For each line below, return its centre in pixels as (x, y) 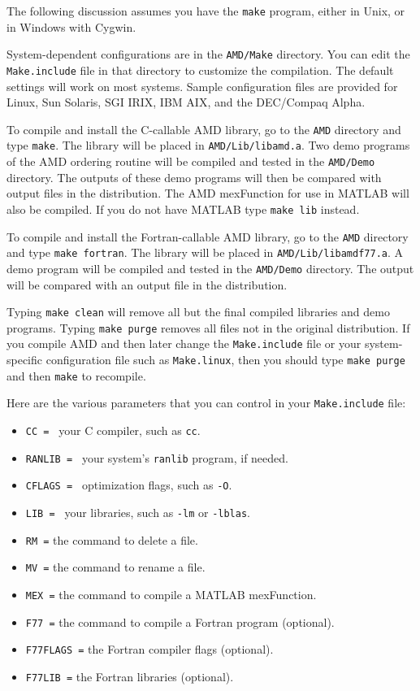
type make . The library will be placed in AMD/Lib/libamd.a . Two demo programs (208, 145)
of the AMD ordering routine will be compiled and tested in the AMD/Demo (191, 161)
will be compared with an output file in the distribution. (147, 284)
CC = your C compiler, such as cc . (113, 430)
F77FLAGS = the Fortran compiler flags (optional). (149, 649)
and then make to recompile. (76, 375)
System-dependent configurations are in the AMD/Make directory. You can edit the (208, 54)
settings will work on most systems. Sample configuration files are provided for (202, 86)
